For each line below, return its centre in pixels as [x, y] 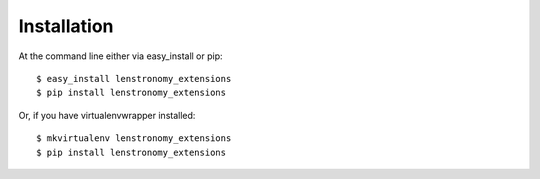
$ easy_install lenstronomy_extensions [134, 78]
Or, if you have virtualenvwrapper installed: [107, 115]
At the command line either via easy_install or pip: [121, 56]
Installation [66, 26]
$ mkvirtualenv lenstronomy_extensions [134, 138]
